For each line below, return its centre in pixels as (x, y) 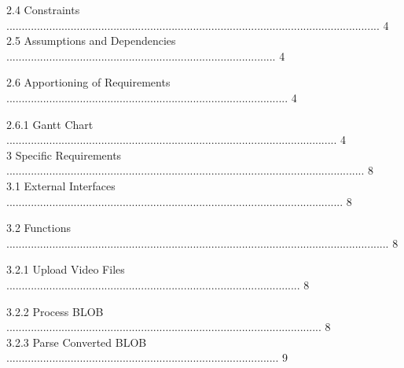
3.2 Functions (39, 228)
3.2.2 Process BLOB (55, 311)
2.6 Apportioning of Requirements (88, 82)
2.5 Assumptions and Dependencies (91, 40)
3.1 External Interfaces (61, 185)
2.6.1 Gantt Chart (50, 124)
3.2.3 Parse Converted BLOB (77, 342)
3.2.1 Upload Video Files (66, 269)
